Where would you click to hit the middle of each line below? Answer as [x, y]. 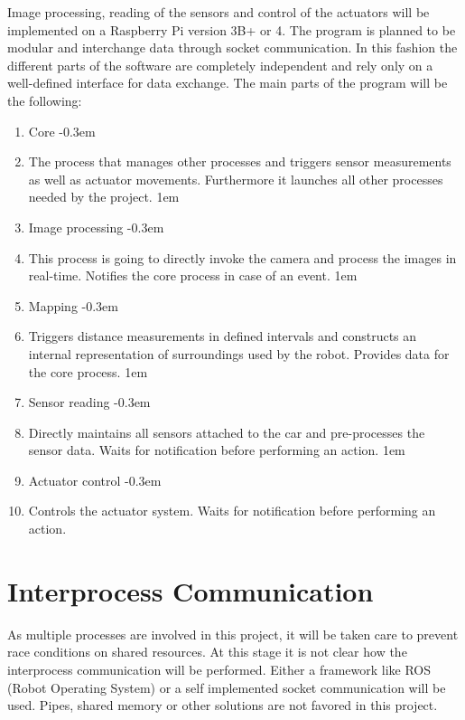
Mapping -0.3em [73, 305]
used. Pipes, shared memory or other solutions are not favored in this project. [223, 705]
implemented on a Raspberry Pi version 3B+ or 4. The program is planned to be [232, 29]
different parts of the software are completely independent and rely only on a [220, 65]
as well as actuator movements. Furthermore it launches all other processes [236, 179]
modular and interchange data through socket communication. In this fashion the [232, 47]
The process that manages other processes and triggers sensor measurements [240, 161]
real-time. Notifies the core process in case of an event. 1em [193, 275]
